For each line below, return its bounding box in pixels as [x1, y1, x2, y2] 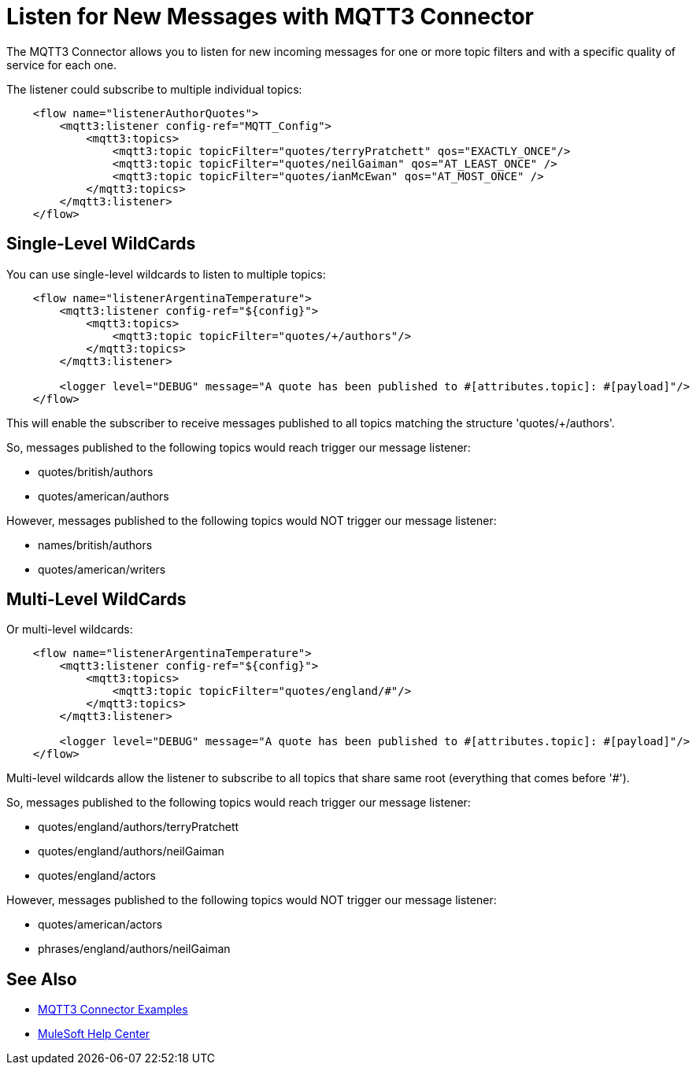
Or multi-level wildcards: [6, 622, 133, 637]
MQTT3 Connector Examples [38, 1003, 188, 1017]
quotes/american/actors [38, 918, 163, 932]
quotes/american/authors [38, 489, 169, 503]
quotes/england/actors [38, 869, 156, 883]
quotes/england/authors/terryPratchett [38, 820, 239, 834]
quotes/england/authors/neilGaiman [38, 844, 224, 859]
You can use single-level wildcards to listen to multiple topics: [6, 267, 326, 281]
